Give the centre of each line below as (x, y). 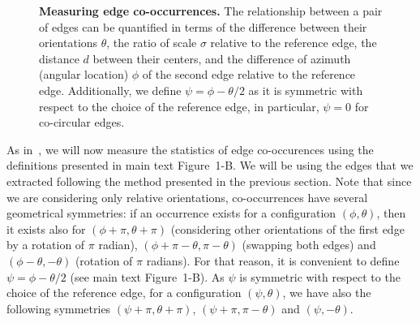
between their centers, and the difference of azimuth (222, 58)
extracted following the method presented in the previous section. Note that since (209, 181)
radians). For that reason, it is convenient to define (273, 260)
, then (391, 213)
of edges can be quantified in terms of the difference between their (203, 26)
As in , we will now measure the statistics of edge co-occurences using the (190, 149)
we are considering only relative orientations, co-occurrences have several (187, 197)
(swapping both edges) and (309, 245)
